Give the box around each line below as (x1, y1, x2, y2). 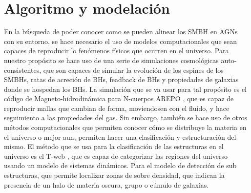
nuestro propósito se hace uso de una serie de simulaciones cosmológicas (4, 55, 219, 65)
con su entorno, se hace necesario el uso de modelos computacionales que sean (4, 36, 237, 46)
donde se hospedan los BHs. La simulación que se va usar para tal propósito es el (4, 84, 247, 94)
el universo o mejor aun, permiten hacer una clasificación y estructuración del (4, 131, 236, 142)
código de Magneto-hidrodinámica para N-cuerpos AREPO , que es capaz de (4, 93, 234, 104)
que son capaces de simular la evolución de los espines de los (43, 64, 224, 75)
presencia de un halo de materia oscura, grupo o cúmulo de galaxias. (4, 179, 209, 190)
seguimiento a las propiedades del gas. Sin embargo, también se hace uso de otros (4, 112, 247, 123)
